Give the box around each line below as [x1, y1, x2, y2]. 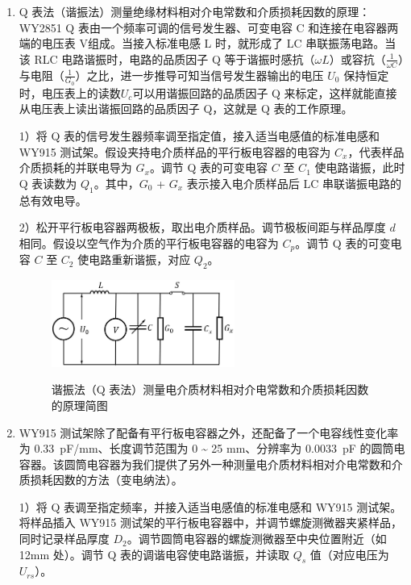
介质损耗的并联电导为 [19, 159, 132, 176]
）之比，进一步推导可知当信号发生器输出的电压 [75, 66, 324, 83]
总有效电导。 [19, 191, 87, 208]
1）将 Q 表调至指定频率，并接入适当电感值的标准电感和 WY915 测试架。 [19, 498, 402, 515]
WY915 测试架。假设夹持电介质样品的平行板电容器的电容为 [19, 143, 331, 160]
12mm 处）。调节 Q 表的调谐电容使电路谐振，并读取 [19, 545, 289, 562]
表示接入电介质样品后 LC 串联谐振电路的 [186, 174, 401, 191]
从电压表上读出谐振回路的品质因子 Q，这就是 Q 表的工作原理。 [19, 100, 353, 117]
